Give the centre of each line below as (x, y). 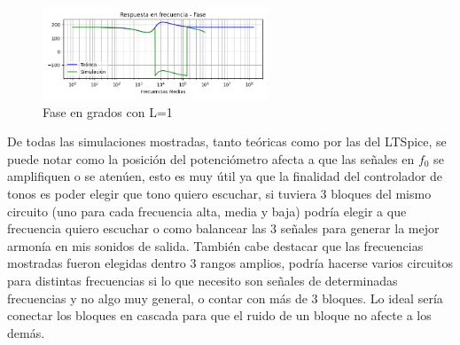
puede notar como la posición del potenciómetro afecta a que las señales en (211, 158)
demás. (26, 332)
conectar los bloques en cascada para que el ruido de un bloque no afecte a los (219, 315)
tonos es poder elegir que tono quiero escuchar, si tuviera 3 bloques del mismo (219, 194)
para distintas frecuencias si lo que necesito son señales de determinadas (203, 281)
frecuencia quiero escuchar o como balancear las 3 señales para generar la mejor (223, 228)
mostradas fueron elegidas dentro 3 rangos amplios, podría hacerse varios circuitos (230, 263)
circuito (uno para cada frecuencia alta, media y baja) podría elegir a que (207, 211)
